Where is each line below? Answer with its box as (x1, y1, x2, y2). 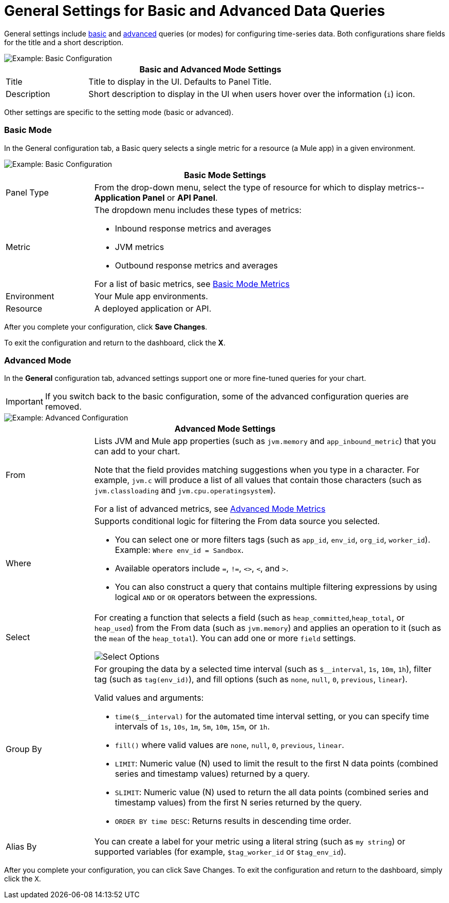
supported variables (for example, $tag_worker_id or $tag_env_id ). (94, 847, 346, 857)
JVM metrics (115, 241, 164, 252)
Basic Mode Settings (184, 169, 266, 180)
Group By (6, 744, 42, 755)
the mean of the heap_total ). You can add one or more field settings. (94, 633, 356, 644)
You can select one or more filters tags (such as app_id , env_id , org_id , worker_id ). (115, 534, 431, 545)
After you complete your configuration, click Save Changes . (4, 322, 208, 331)
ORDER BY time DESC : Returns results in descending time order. (115, 816, 351, 827)
